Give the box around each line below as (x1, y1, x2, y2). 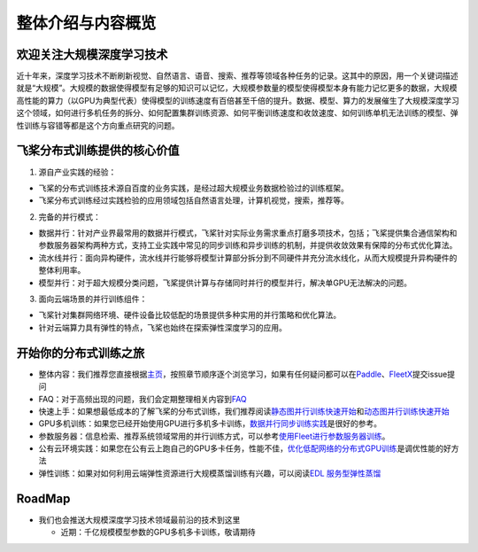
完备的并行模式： (38, 211, 101, 222)
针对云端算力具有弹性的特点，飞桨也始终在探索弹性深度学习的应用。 (38, 322, 287, 332)
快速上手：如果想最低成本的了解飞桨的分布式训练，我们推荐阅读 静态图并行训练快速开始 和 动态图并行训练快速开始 (38, 406, 450, 416)
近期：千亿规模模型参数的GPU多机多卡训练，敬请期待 (60, 527, 256, 538)
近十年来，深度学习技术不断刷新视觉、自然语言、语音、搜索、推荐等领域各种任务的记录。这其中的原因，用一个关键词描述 (16, 71, 459, 82)
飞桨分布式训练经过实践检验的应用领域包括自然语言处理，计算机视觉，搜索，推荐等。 (38, 195, 349, 206)
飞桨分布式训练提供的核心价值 (16, 143, 180, 159)
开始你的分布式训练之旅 (16, 346, 145, 361)
